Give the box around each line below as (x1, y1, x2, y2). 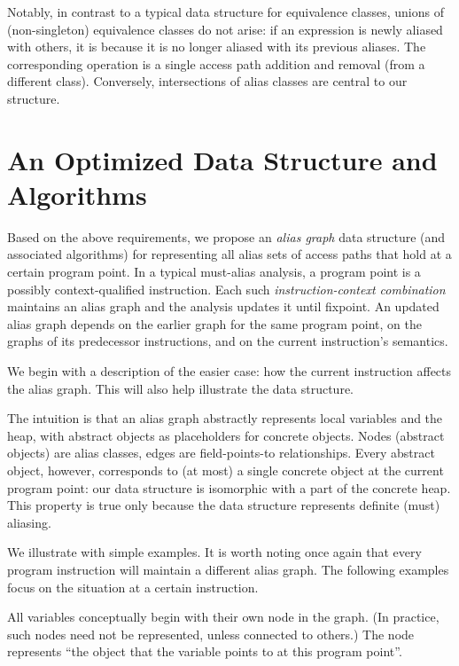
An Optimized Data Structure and (7, 141, 438, 177)
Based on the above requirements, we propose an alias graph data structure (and (7, 227, 446, 246)
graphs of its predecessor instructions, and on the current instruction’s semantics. (7, 332, 448, 350)
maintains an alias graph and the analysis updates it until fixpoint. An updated (7, 297, 440, 316)
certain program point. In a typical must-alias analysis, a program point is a (7, 262, 421, 281)
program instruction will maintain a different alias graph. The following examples (7, 560, 449, 578)
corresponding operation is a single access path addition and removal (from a (7, 54, 425, 73)
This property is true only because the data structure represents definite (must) (7, 496, 440, 514)
